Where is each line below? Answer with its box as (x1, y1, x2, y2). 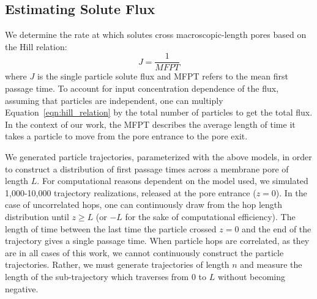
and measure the (240, 258, 302, 271)
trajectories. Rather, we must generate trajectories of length (5, 258, 229, 271)
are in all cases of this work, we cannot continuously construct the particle (5, 246, 284, 259)
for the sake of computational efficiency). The (125, 210, 296, 223)
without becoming (217, 270, 285, 282)
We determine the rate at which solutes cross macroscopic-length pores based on (5, 28, 307, 41)
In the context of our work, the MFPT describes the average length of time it (5, 117, 296, 130)
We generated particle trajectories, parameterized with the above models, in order (5, 150, 312, 163)
